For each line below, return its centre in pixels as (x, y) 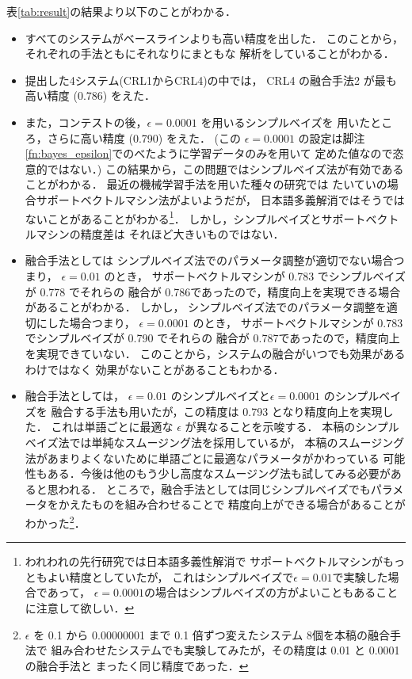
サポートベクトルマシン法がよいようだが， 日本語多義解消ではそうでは (220, 199)
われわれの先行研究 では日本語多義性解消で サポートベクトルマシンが (204, 561)
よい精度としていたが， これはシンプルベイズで (170, 576)
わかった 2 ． (55, 521)
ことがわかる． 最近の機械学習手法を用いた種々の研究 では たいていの (206, 184)
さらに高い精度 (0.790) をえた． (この (144, 137)
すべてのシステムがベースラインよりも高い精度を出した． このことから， (214, 38)
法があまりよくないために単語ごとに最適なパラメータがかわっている (202, 458)
